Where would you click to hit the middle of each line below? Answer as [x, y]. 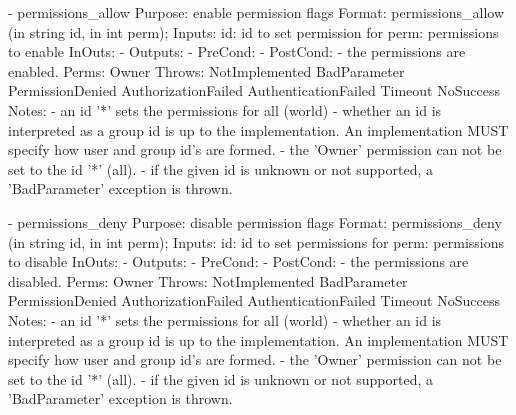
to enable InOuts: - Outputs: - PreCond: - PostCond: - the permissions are [237, 51]
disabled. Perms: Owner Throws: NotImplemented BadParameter [208, 280]
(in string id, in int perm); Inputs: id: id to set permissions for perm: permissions [256, 241]
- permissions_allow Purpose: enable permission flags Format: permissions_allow [256, 12]
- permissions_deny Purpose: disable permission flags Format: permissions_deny [255, 221]
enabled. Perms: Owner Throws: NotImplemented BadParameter [206, 70]
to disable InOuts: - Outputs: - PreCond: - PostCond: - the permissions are [238, 261]
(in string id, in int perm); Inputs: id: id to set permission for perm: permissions [253, 31]
